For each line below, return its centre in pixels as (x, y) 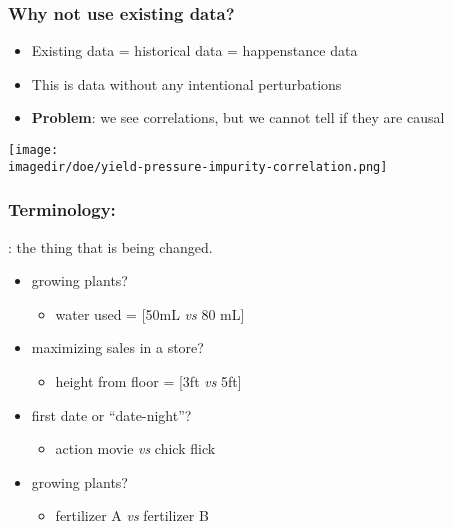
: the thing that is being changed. (110, 246)
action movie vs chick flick (135, 448)
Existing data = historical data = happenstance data (194, 50)
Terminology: (62, 209)
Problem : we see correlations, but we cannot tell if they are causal (238, 117)
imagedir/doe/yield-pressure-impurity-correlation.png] (198, 166)
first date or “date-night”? (111, 414)
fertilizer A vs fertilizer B (132, 515)
